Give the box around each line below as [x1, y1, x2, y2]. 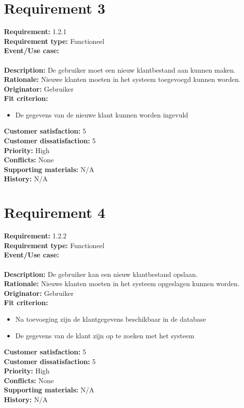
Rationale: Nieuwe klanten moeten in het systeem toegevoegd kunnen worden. [4, 74, 241, 84]
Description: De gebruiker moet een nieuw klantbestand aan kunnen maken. [4, 64, 236, 75]
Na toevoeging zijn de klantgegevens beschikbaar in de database [15, 313, 206, 324]
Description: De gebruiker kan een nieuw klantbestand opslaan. [4, 269, 198, 279]
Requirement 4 [4, 202, 105, 222]
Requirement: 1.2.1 [4, 26, 67, 37]
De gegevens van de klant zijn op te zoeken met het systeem [15, 330, 194, 340]
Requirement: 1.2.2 [4, 231, 67, 241]
